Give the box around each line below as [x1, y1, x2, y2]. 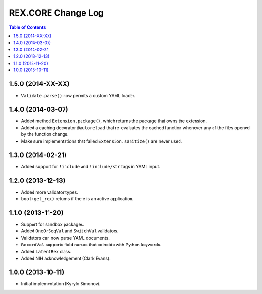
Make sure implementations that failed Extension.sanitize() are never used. [21, 138, 182, 144]
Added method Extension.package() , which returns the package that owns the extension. [21, 118, 207, 124]
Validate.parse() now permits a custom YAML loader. [21, 92, 136, 98]
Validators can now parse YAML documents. [21, 235, 110, 241]
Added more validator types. [21, 189, 79, 195]
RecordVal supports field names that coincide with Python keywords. [21, 242, 162, 247]
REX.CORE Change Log [9, 7, 104, 18]
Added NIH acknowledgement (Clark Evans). [21, 255, 111, 261]
